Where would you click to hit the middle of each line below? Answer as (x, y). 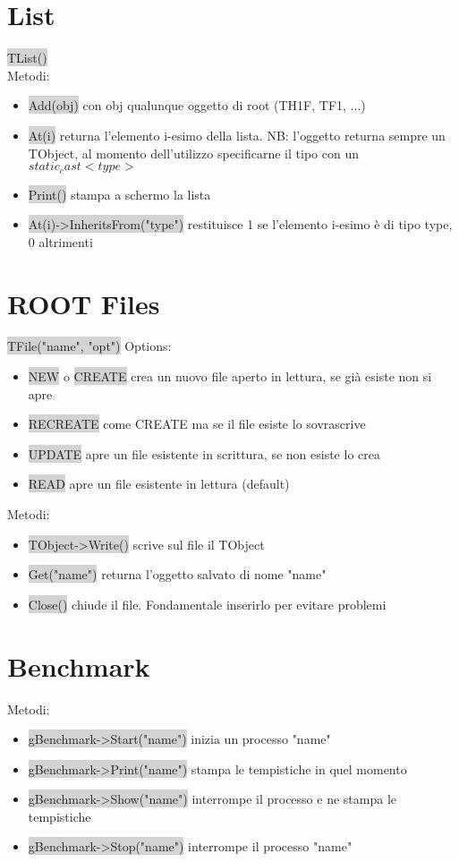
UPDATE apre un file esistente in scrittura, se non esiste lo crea (204, 453)
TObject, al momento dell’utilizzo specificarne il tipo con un (193, 153)
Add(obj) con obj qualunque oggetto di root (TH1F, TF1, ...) (197, 105)
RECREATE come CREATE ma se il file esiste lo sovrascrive (197, 424)
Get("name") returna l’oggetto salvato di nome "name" (177, 574)
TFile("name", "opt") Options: (89, 346)
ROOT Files (84, 303)
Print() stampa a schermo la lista (119, 194)
